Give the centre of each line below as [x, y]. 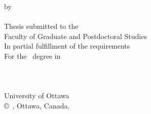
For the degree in [32, 55]
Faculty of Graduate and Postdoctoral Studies [75, 36]
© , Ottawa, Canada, [37, 105]
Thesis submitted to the [41, 26]
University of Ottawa [37, 96]
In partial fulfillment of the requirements [67, 46]
